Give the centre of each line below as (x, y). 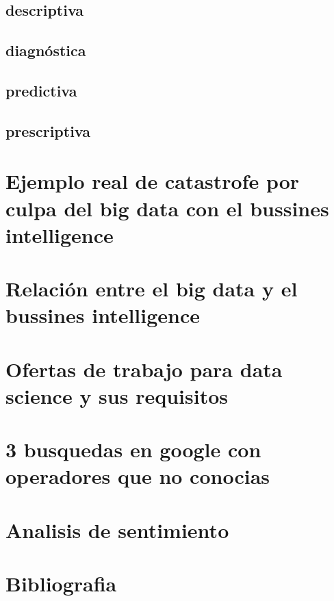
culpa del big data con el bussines (167, 208)
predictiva (41, 90)
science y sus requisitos (117, 395)
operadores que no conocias (138, 476)
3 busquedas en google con (133, 449)
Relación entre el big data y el (152, 289)
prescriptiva (48, 130)
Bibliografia (61, 584)
